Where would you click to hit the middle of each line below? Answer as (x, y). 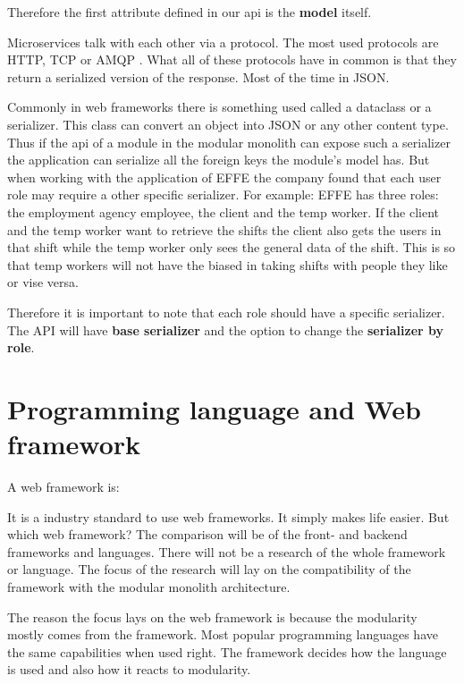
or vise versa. (43, 282)
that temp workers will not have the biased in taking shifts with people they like (228, 264)
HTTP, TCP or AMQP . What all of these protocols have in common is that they (232, 59)
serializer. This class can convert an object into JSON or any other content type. (228, 124)
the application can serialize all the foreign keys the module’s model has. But (219, 160)
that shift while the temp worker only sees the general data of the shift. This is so (232, 247)
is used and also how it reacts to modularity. (129, 669)
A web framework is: (63, 486)
